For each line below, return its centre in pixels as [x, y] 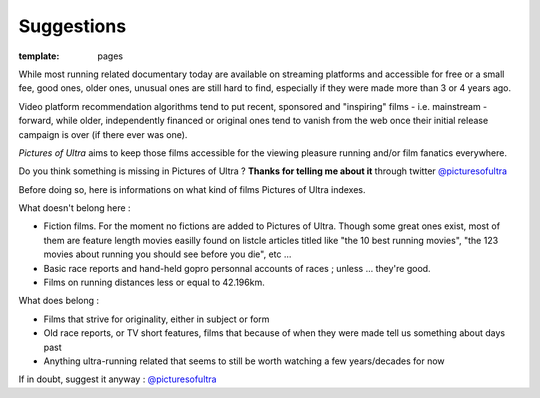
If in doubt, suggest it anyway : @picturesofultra [117, 379]
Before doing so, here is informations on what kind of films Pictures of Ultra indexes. [192, 189]
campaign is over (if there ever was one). [103, 134]
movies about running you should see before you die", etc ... [167, 254]
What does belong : [59, 301]
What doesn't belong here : [74, 208]
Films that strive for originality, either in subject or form [156, 319]
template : [39, 56]
